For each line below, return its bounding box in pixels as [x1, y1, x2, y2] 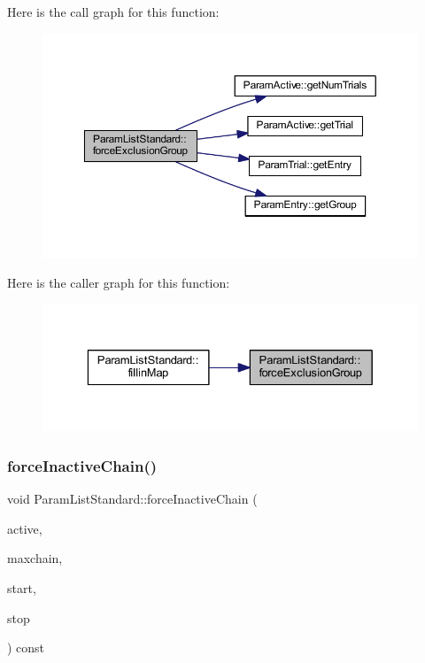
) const [7, 638, 45, 657]
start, [7, 578, 36, 597]
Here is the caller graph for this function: [7, 274, 230, 292]
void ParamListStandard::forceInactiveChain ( [7, 490, 258, 508]
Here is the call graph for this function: [7, 3, 220, 20]
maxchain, [7, 549, 63, 567]
